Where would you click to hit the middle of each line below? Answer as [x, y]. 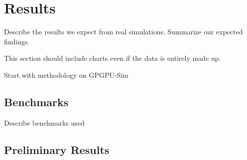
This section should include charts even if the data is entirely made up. [113, 58]
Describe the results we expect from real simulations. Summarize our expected [123, 32]
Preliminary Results [57, 149]
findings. [17, 41]
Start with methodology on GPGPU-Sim [66, 75]
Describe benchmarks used [44, 122]
